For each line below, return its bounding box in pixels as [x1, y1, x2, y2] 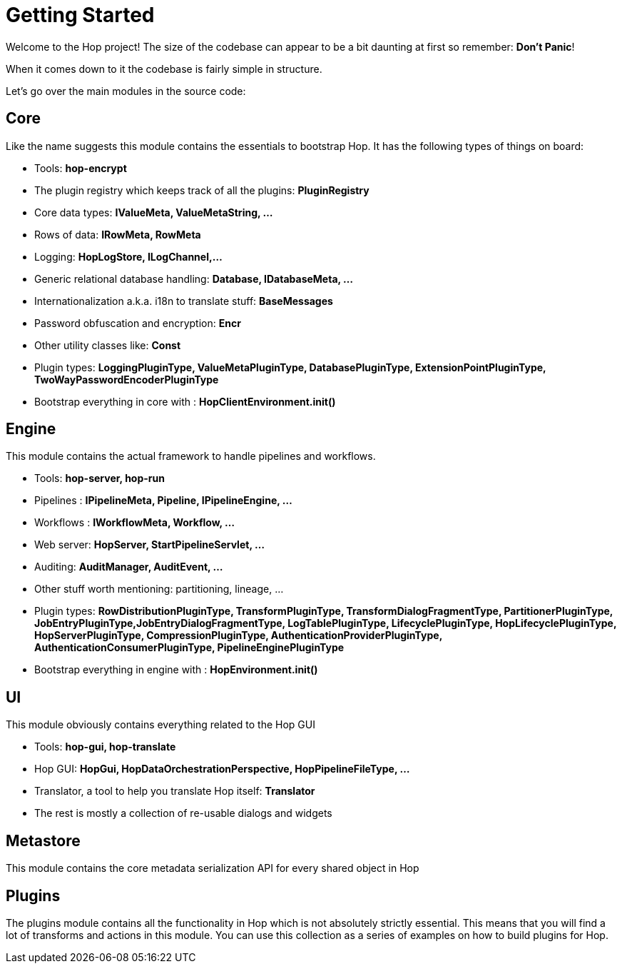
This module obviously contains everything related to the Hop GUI [6, 718, 315, 731]
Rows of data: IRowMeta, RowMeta [34, 228, 201, 241]
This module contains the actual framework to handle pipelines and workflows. [6, 450, 376, 463]
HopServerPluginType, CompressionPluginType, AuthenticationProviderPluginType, [34, 629, 442, 642]
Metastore [6, 831, 81, 850]
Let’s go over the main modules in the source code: [6, 84, 246, 97]
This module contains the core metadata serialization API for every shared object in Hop [6, 862, 419, 875]
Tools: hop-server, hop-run [34, 472, 165, 485]
